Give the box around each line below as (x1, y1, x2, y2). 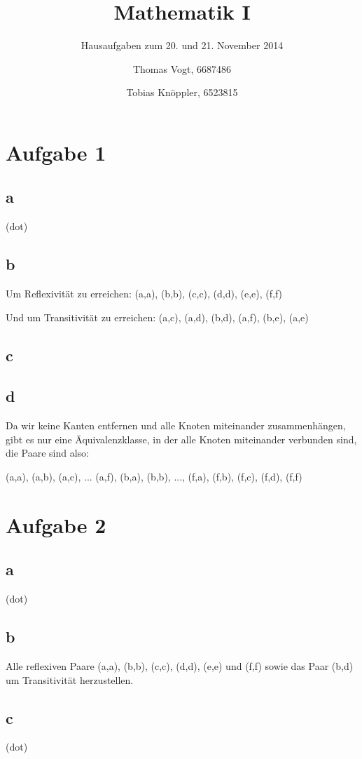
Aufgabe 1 (6, 137, 106, 166)
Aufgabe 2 (6, 510, 106, 539)
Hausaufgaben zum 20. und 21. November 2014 (81, 38, 284, 53)
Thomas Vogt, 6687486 (132, 61, 232, 76)
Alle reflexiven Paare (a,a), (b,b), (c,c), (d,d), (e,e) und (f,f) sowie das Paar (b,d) (6, 659, 354, 673)
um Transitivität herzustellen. (6, 672, 134, 687)
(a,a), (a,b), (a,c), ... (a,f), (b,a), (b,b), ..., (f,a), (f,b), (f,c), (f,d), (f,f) (6, 469, 302, 484)
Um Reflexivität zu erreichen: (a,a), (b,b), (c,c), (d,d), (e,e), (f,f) (6, 286, 283, 301)
